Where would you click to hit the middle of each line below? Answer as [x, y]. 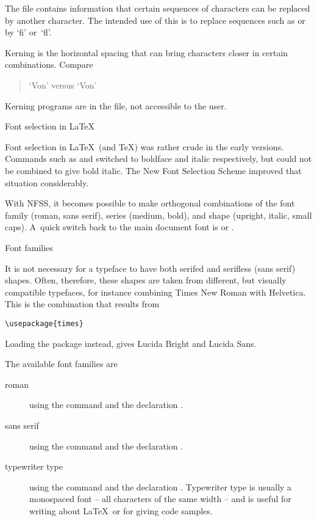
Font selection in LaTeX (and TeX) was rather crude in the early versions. [144, 146]
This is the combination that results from [82, 304]
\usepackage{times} [44, 323]
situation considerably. [47, 182]
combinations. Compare [49, 64]
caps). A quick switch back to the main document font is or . [119, 227]
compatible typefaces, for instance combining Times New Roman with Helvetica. [155, 292]
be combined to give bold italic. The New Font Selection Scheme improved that [153, 170]
